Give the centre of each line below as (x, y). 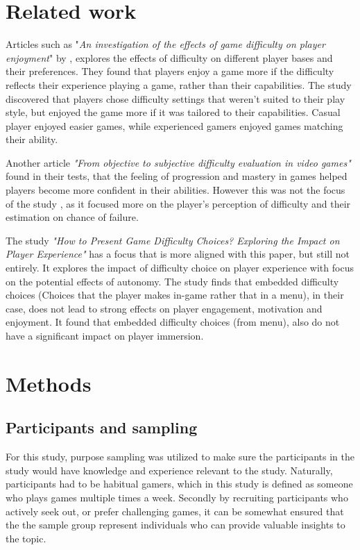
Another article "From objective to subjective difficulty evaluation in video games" (178, 162)
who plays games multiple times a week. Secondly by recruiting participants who (177, 497)
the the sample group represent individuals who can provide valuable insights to (175, 525)
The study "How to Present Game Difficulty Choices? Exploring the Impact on (173, 240)
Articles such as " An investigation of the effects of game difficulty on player (165, 44)
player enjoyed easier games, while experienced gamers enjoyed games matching (174, 125)
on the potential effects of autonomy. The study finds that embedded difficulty (172, 281)
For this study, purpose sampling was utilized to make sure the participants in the (180, 457)
